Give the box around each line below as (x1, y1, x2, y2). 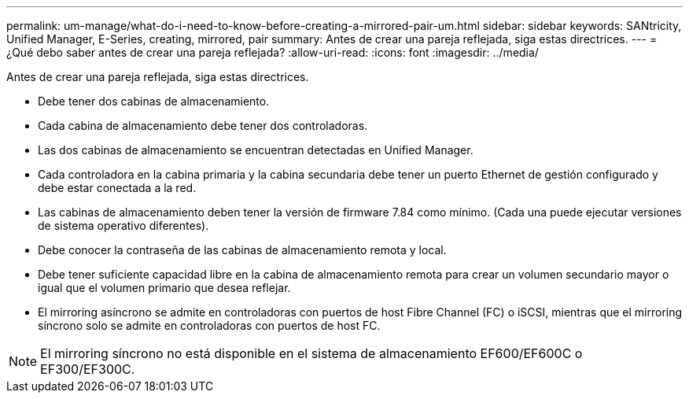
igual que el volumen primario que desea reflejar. (38, 281, 291, 294)
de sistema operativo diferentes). (38, 219, 209, 232)
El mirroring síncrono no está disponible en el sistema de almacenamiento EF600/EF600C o (40, 345, 583, 361)
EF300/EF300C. (40, 361, 135, 377)
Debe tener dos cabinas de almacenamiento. (38, 94, 270, 108)
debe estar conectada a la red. (38, 181, 197, 194)
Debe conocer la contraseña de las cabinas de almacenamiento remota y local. (38, 243, 447, 257)
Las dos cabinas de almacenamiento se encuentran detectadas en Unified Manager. (38, 143, 473, 157)
